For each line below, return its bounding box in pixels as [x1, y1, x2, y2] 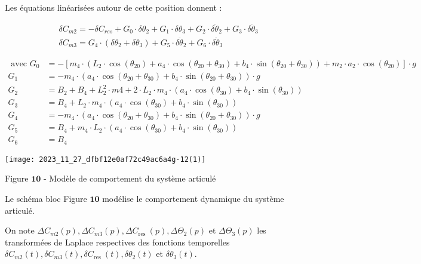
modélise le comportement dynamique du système [102, 192, 284, 204]
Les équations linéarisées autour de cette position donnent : [5, 1, 222, 13]
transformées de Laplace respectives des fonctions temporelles [5, 235, 230, 248]
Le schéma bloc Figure [5, 192, 87, 204]
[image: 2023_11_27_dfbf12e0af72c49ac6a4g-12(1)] [5, 155, 206, 164]
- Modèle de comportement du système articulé [43, 172, 216, 185]
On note [5, 224, 35, 237]
